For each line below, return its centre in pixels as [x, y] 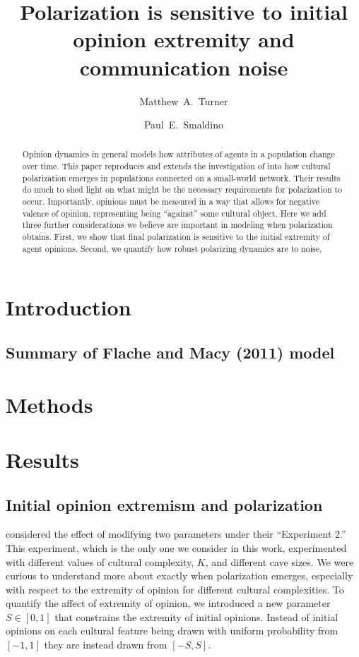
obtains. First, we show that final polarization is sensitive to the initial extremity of [176, 237]
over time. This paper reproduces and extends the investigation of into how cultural [176, 166]
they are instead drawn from [106, 645]
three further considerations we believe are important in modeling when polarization [177, 225]
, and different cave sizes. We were [279, 561]
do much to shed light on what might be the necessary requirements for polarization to [182, 189]
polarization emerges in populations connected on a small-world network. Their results [181, 177]
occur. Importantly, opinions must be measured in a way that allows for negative [171, 201]
